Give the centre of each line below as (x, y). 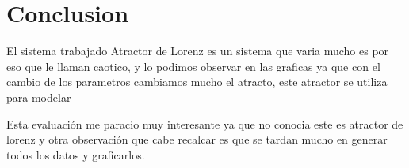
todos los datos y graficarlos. (76, 154)
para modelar (39, 97)
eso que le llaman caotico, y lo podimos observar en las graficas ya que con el (193, 66)
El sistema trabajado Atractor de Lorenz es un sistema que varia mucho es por (198, 51)
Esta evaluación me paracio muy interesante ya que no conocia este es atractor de (205, 123)
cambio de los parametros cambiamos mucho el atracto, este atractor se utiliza (197, 82)
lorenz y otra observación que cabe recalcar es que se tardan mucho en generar (197, 139)
